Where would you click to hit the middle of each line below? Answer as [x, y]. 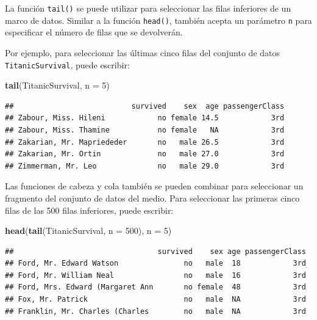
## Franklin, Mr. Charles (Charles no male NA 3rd [155, 311]
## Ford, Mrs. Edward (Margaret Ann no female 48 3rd [155, 287]
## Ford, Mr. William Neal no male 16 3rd [155, 275]
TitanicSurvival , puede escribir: [67, 64]
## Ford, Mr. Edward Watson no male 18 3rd [155, 264]
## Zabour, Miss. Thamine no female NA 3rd [145, 130]
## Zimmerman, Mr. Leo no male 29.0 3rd [145, 166]
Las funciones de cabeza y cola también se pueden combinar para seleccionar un [154, 186]
